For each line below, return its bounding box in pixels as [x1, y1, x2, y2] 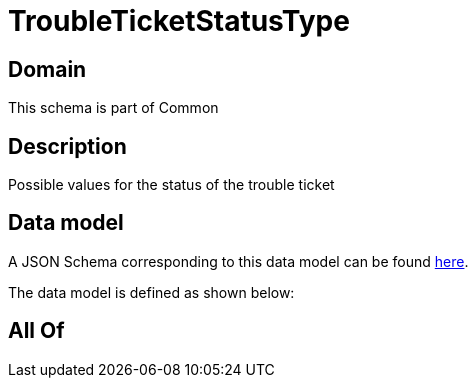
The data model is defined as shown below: [8, 283, 295, 301]
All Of [8, 318, 65, 344]
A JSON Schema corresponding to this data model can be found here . [8, 252, 469, 270]
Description [8, 133, 127, 159]
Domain [8, 56, 87, 82]
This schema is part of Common [8, 99, 219, 117]
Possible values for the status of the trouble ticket [8, 176, 335, 194]
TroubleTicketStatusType [8, 4, 350, 38]
